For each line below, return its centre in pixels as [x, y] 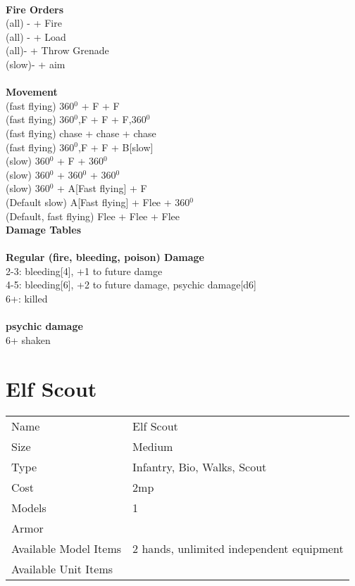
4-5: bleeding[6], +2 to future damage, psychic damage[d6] [131, 285]
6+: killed [27, 299]
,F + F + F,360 [112, 119]
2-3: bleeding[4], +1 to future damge [84, 270]
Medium [153, 446]
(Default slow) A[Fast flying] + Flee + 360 [98, 202]
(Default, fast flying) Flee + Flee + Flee [93, 216]
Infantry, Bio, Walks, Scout [200, 466]
